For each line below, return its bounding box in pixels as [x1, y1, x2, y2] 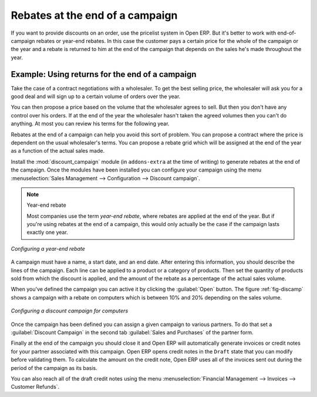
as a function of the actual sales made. [11, 147, 105, 154]
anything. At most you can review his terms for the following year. [11, 120, 170, 127]
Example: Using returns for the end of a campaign [11, 69, 197, 79]
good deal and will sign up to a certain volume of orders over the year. [11, 93, 181, 100]
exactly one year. [26, 229, 69, 236]
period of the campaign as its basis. [11, 364, 98, 371]
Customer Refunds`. [11, 383, 60, 391]
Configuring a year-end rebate [11, 245, 85, 252]
